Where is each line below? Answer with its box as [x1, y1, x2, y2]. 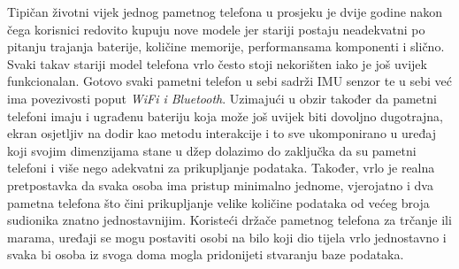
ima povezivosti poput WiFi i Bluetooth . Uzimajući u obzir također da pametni [7, 88, 437, 107]
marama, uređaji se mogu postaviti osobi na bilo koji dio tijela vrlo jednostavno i [7, 227, 447, 246]
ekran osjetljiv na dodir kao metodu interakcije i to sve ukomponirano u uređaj [7, 124, 436, 142]
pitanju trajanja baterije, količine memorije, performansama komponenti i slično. [7, 37, 445, 56]
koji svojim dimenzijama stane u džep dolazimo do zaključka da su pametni [7, 141, 417, 159]
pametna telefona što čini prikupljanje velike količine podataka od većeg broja [7, 193, 430, 211]
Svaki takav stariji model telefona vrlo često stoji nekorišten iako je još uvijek [7, 54, 427, 73]
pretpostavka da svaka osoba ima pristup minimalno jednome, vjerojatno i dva [7, 175, 433, 194]
